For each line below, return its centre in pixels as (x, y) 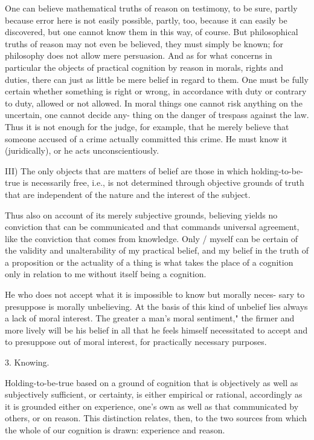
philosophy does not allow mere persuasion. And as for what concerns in (139, 55)
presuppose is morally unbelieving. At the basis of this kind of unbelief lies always (156, 306)
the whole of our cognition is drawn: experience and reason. (115, 430)
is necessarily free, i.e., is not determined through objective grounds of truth (163, 182)
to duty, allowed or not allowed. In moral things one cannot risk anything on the (154, 103)
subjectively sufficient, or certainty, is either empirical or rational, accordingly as (154, 394)
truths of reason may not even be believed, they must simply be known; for (144, 43)
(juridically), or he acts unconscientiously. (82, 150)
